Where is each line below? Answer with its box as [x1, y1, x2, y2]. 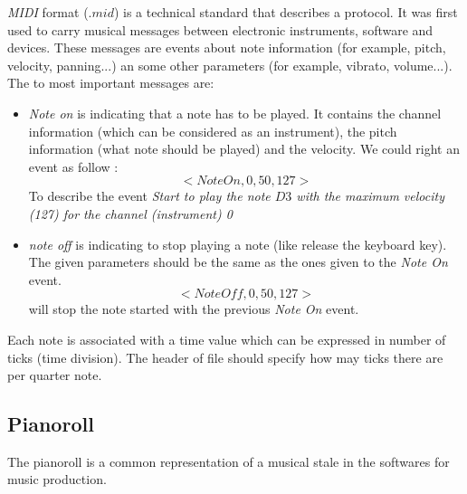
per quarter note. [7, 366, 102, 385]
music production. [7, 470, 107, 489]
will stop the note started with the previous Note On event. [28, 299, 359, 318]
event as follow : [28, 157, 119, 176]
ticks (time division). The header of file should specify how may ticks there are [7, 347, 443, 366]
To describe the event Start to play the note [28, 186, 271, 205]
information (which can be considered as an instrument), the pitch [28, 121, 397, 140]
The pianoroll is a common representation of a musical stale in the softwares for [7, 451, 450, 470]
